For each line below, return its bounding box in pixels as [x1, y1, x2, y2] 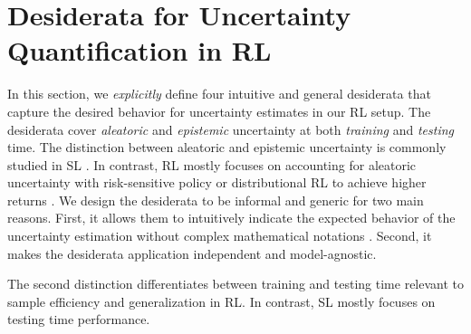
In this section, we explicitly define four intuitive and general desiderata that [7, 84, 431, 103]
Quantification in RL [7, 32, 272, 69]
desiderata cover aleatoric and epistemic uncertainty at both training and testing [7, 119, 455, 138]
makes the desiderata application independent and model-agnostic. [7, 243, 377, 262]
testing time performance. [7, 310, 150, 329]
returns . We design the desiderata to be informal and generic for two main [7, 190, 424, 209]
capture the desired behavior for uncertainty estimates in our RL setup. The [7, 101, 431, 120]
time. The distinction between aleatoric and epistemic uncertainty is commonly [7, 138, 447, 157]
